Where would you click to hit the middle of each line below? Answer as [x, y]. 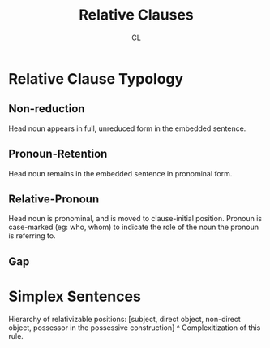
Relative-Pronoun [54, 199]
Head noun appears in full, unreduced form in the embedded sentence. [127, 128]
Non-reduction [47, 109]
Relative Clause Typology [96, 78]
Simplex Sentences [75, 296]
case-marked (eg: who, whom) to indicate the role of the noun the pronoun [134, 227]
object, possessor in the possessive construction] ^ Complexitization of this [135, 328]
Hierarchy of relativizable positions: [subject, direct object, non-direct [124, 319]
